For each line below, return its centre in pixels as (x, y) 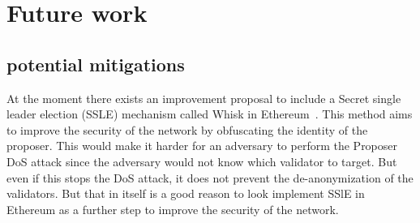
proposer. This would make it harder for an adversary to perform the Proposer (202, 146)
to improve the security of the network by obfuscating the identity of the (187, 129)
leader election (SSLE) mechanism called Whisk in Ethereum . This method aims (210, 114)
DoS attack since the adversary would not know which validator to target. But (202, 161)
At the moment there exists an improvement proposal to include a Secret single (204, 98)
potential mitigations (96, 64)
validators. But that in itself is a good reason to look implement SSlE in (186, 193)
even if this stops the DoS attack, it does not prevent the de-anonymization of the (210, 177)
